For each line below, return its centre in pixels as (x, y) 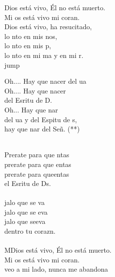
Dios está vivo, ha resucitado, (48, 27)
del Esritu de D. (28, 100)
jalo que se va (25, 202)
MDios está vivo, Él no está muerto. (58, 250)
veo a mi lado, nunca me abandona (56, 269)
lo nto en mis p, (28, 46)
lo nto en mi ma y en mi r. (44, 55)
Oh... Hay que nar (31, 109)
